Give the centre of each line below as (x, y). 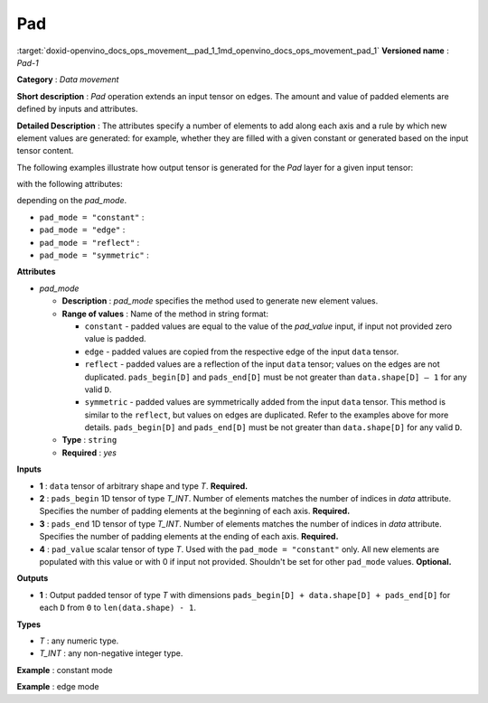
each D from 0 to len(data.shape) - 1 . (117, 608)
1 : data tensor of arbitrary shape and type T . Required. (144, 486)
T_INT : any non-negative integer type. (111, 653)
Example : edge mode (58, 687)
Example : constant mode (65, 670)
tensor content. (45, 151)
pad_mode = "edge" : (82, 230)
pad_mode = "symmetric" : (94, 255)
